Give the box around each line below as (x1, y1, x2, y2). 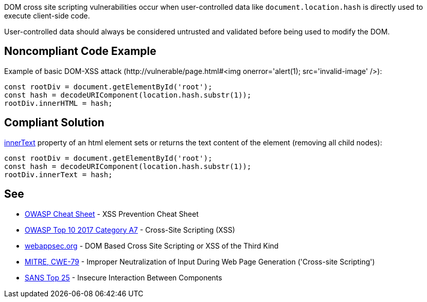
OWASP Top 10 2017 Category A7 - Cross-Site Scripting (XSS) (25, 225, 235, 234)
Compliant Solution (4, 116, 104, 129)
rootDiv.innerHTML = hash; (4, 99, 113, 107)
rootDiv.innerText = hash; (4, 170, 113, 179)
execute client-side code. (4, 11, 90, 20)
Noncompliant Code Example (4, 45, 156, 58)
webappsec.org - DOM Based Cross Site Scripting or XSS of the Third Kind (25, 241, 279, 250)
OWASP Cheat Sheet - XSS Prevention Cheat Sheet (25, 209, 199, 218)
